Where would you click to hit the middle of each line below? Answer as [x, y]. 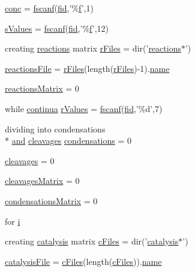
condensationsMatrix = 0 [51, 200]
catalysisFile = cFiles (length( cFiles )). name [83, 261]
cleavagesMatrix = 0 [42, 181]
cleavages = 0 [30, 160]
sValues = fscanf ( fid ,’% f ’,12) [57, 28]
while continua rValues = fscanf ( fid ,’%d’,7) [84, 108]
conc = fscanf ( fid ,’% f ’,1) [49, 8]
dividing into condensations [55, 129]
